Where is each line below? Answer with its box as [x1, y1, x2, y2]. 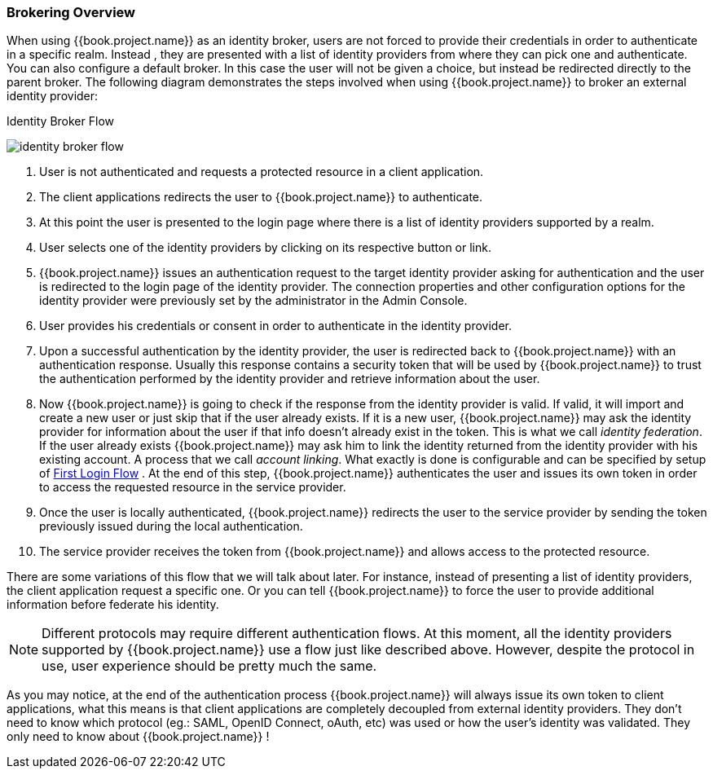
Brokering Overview [7, 4, 136, 20]
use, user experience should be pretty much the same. [42, 658, 377, 675]
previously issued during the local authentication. [39, 519, 303, 534]
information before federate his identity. [7, 597, 219, 612]
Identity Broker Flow [7, 114, 114, 129]
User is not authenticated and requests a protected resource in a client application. [39, 165, 484, 179]
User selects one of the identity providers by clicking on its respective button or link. [39, 240, 491, 255]
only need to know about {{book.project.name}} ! [7, 729, 270, 744]
